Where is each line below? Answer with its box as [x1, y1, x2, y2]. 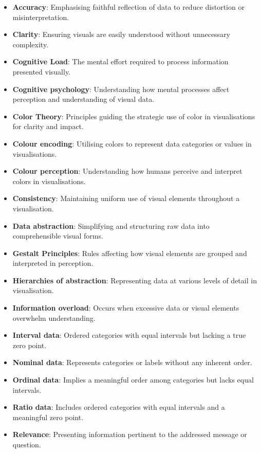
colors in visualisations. [12, 175, 86, 186]
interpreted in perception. [12, 258, 94, 268]
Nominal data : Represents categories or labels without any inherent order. [12, 357, 252, 368]
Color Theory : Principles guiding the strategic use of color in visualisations [12, 111, 255, 121]
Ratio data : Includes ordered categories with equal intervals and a [12, 402, 225, 412]
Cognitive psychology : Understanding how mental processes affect [12, 83, 230, 94]
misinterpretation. [12, 11, 69, 22]
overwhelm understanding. [12, 312, 96, 323]
